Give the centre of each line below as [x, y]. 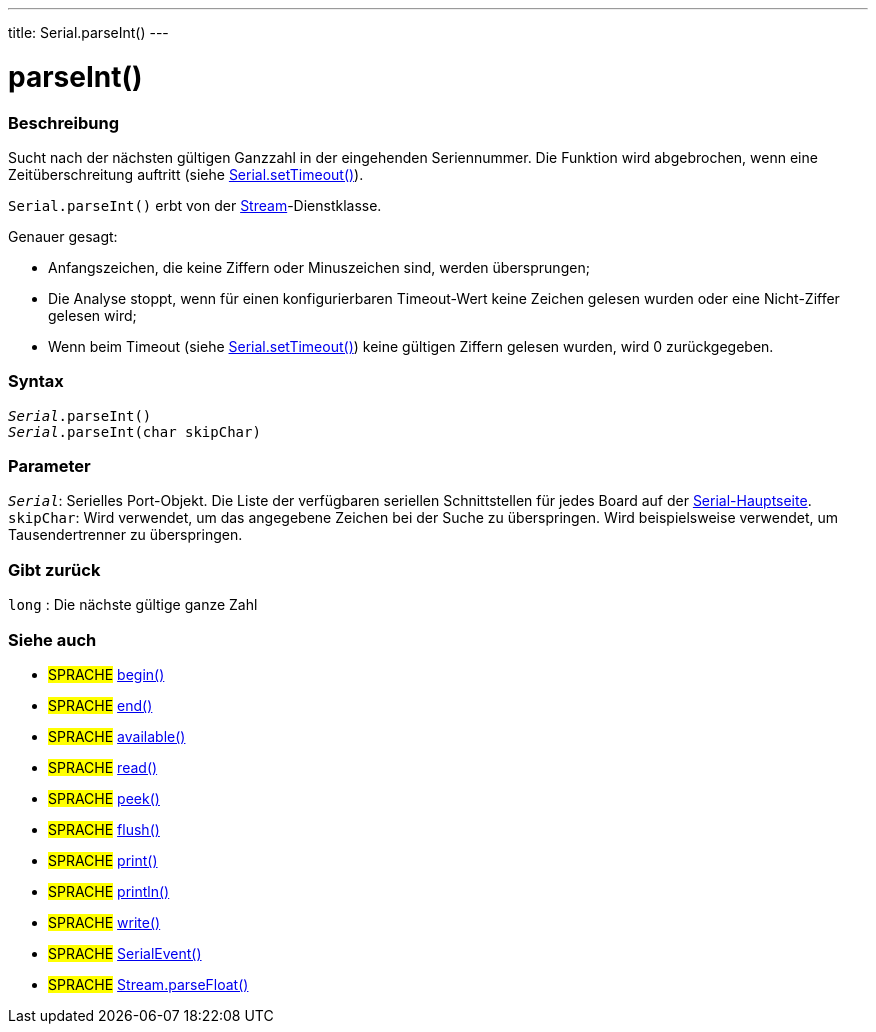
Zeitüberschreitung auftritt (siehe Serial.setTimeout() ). [186, 174]
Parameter [49, 466]
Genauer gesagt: [63, 236]
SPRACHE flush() [104, 829]
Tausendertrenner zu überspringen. [125, 535]
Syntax [36, 381]
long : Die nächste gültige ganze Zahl [133, 605]
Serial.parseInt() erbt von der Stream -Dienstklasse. [195, 205]
